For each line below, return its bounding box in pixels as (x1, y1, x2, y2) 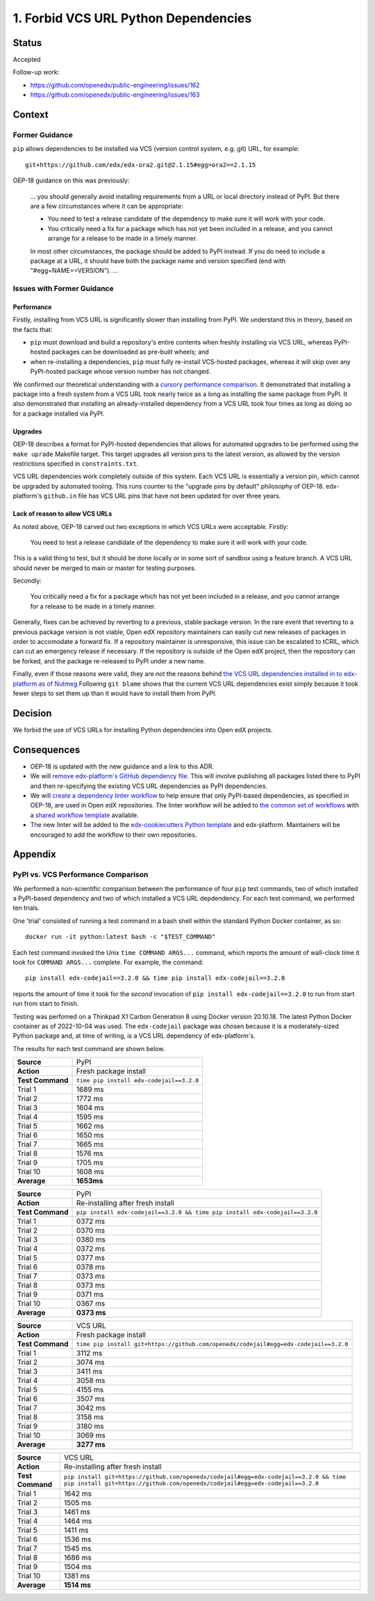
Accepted (12, 56, 41, 64)
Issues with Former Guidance (12, 284, 114, 294)
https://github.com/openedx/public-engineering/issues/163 (30, 90, 201, 99)
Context (12, 109, 49, 121)
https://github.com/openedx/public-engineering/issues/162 (30, 81, 201, 89)
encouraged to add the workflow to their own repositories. (30, 830, 197, 839)
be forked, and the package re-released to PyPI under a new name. (12, 656, 206, 665)
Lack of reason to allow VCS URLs (12, 510, 112, 518)
